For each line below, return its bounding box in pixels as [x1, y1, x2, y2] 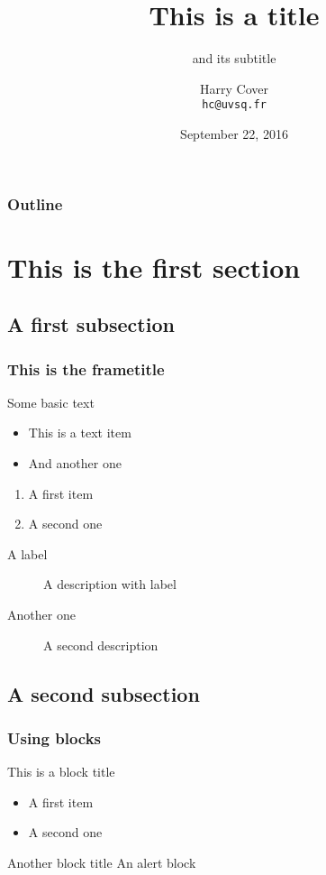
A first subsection [7, 310, 175, 338]
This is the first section [7, 248, 301, 285]
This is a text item [28, 423, 131, 442]
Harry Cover [200, 78, 268, 97]
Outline [7, 192, 63, 215]
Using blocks [7, 726, 102, 749]
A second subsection [7, 679, 200, 707]
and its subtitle [192, 49, 276, 68]
